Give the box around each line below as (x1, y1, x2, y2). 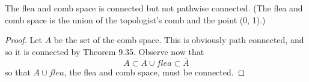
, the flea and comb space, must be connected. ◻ (64, 65, 245, 78)
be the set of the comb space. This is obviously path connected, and (54, 34, 304, 46)
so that (5, 65, 31, 78)
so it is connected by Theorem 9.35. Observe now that (5, 45, 204, 57)
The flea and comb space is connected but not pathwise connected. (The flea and (5, 2, 303, 14)
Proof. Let (5, 34, 42, 46)
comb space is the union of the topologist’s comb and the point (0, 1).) (5, 13, 266, 26)
